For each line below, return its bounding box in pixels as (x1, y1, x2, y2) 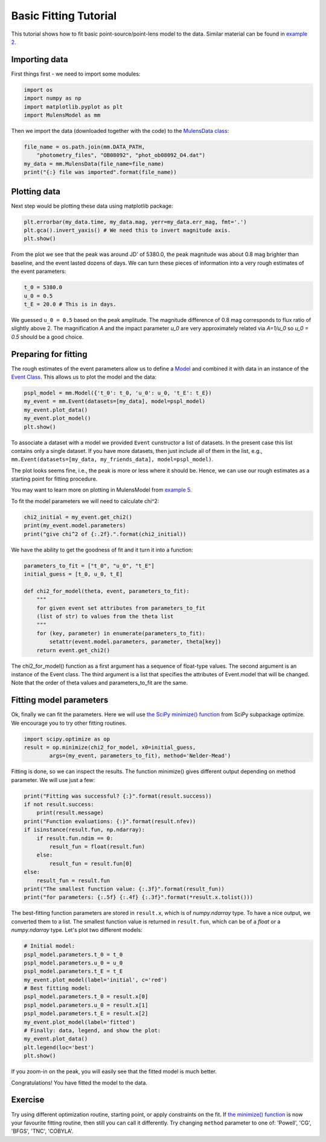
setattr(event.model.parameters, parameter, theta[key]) (49, 638, 222, 646)
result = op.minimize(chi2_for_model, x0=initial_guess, (24, 743, 196, 751)
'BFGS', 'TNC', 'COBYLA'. (11, 1128, 74, 1135)
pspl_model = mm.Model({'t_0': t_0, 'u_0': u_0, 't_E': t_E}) (24, 390, 212, 396)
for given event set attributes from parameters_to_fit (36, 605, 206, 611)
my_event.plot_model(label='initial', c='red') (24, 976, 167, 983)
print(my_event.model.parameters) (24, 522, 126, 529)
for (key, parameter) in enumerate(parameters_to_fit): (36, 630, 206, 637)
